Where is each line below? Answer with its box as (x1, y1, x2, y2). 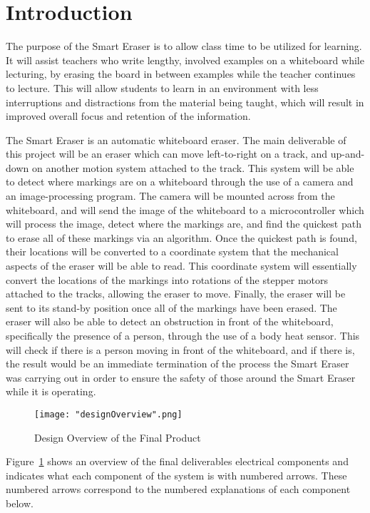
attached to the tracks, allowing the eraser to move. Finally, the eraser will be (6, 286, 346, 301)
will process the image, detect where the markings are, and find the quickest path (6, 216, 361, 231)
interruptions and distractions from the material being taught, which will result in (6, 94, 364, 109)
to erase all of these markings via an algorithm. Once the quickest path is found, (6, 230, 357, 245)
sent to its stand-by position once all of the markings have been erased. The (6, 300, 337, 315)
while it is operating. (6, 384, 96, 399)
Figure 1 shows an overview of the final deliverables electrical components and (6, 454, 349, 469)
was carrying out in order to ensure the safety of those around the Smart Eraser (6, 370, 356, 385)
